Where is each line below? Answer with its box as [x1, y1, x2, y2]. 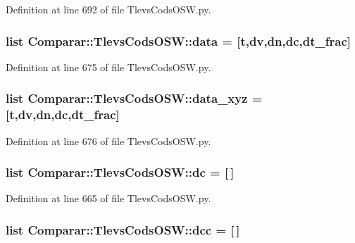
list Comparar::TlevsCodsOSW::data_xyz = [6, 89, 263, 107]
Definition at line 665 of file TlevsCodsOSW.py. [6, 191, 211, 206]
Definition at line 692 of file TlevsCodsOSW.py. [6, 2, 211, 16]
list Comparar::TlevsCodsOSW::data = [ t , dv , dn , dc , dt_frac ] [6, 32, 351, 49]
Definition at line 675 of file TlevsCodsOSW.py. [6, 59, 211, 74]
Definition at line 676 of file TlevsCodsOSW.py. [6, 133, 211, 148]
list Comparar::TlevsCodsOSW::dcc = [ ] [6, 220, 240, 238]
